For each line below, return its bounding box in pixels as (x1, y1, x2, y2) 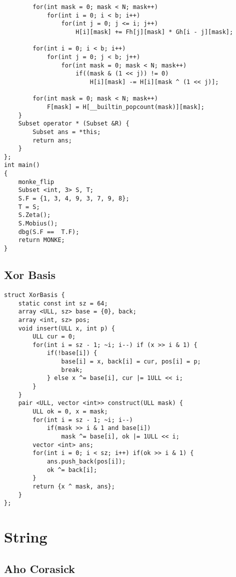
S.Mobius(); (18, 220, 58, 227)
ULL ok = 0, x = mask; (32, 408, 108, 415)
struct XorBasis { (4, 291, 65, 298)
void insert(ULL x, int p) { (18, 324, 115, 332)
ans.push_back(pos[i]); (46, 458, 126, 465)
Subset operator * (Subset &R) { (18, 120, 129, 127)
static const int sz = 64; (18, 299, 108, 307)
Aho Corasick (4, 560, 75, 576)
